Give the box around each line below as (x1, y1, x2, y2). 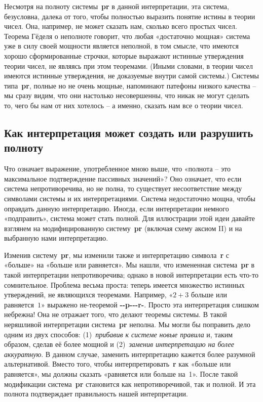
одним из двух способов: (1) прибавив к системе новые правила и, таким (4, 329, 233, 339)
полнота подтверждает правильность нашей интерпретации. (4, 388, 188, 399)
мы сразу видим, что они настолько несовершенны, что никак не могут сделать (4, 90, 249, 101)
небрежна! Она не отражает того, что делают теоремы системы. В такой (4, 309, 227, 320)
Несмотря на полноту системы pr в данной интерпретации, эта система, (4, 1, 229, 11)
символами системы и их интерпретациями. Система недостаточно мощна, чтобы (4, 193, 255, 203)
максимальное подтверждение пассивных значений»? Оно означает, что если (4, 173, 242, 184)
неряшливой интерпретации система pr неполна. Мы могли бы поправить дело (4, 319, 251, 330)
